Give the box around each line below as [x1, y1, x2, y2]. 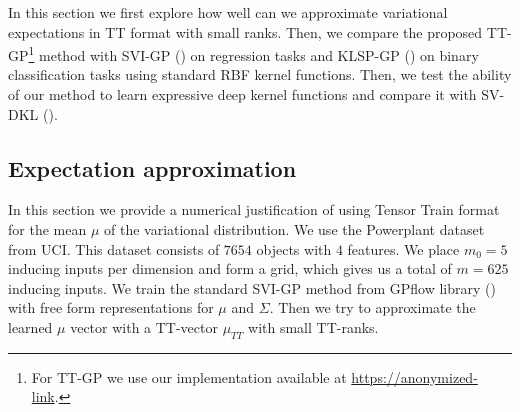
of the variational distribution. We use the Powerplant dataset [103, 219, 485, 240]
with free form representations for [8, 297, 214, 318]
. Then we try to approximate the [269, 297, 476, 318]
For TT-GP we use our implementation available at [31, 366, 347, 387]
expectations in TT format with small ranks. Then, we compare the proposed [8, 21, 483, 42]
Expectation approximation [8, 152, 297, 183]
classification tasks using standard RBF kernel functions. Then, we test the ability [8, 64, 512, 85]
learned [8, 316, 53, 337]
